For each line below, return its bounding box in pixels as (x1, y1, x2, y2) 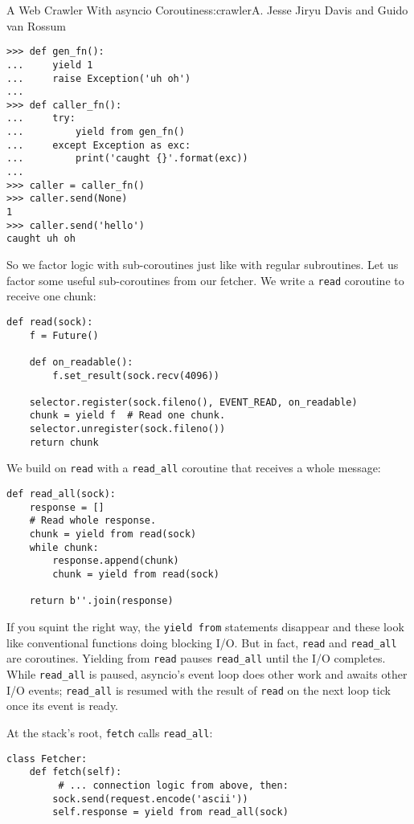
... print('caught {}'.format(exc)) (6, 153, 248, 165)
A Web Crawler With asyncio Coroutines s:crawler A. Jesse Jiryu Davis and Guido (6, 2, 408, 18)
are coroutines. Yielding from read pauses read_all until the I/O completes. (6, 650, 386, 667)
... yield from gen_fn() (6, 126, 185, 138)
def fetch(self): (29, 766, 122, 778)
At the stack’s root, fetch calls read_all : (6, 724, 213, 740)
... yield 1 (6, 59, 93, 71)
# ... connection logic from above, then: (58, 779, 289, 791)
